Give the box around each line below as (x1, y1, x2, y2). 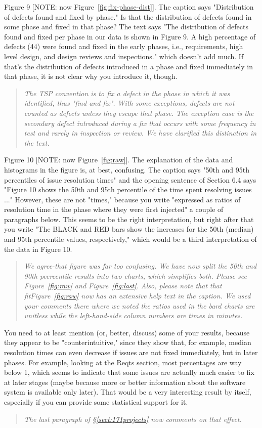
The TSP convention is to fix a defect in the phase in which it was (24, 88, 230, 98)
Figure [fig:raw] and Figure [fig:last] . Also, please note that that (24, 280, 222, 291)
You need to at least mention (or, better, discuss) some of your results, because (4, 327, 250, 337)
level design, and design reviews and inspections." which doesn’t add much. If (4, 51, 244, 61)
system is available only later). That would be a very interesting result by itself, (4, 387, 251, 397)
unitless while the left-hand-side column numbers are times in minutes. (24, 310, 243, 321)
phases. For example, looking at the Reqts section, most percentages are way (4, 357, 242, 367)
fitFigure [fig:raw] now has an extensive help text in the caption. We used (24, 290, 251, 301)
